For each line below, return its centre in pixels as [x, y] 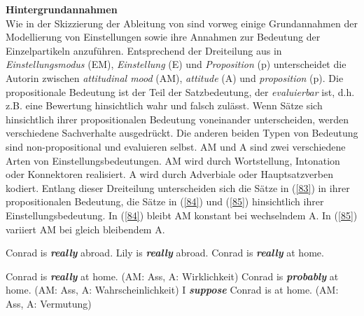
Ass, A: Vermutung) [49, 303]
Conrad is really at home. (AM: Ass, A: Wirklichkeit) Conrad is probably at [172, 276]
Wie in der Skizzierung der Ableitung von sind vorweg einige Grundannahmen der [182, 23]
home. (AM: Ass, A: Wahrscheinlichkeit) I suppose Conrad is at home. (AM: [172, 290]
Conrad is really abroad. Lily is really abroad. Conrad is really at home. [165, 253]
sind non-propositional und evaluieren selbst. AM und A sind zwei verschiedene [176, 146]
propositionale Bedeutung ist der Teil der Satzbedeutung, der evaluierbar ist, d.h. [180, 91]
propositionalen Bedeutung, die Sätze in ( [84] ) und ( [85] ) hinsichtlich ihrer [165, 201]
